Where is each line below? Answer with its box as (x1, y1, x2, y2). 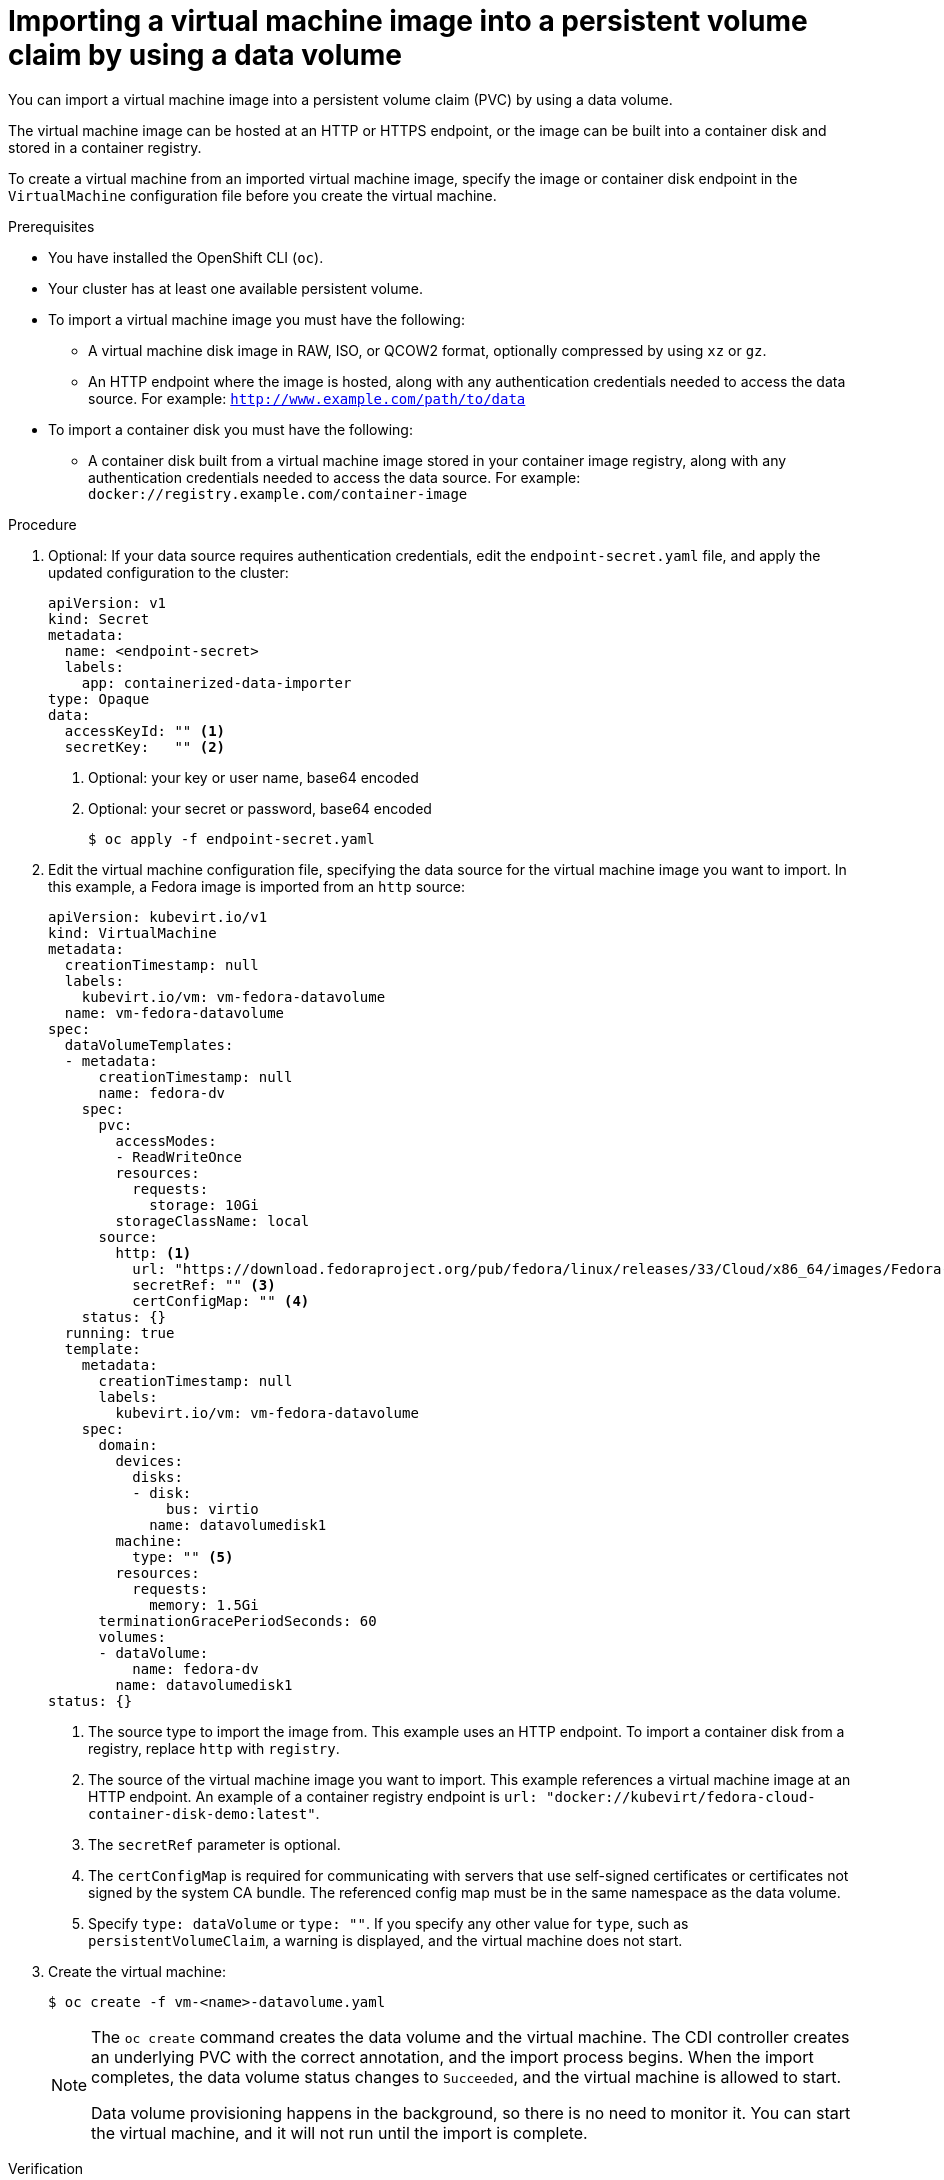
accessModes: (115, 1132, 217, 1149)
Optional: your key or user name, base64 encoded (88, 768, 419, 786)
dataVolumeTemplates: (64, 1036, 234, 1053)
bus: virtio (166, 1500, 259, 1517)
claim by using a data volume (8, 38, 402, 72)
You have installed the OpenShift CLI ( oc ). (48, 248, 324, 266)
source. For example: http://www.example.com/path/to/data (88, 389, 526, 407)
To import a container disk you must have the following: (48, 420, 413, 438)
